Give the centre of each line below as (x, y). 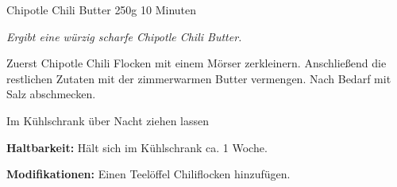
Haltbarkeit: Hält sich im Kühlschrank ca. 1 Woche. (137, 147)
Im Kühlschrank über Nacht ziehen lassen (108, 120)
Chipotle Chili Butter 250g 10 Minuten (102, 10)
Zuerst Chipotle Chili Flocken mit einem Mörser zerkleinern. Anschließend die (197, 63)
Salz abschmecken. (51, 94)
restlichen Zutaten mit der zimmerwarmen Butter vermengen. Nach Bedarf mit (199, 78)
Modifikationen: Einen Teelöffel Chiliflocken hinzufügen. (148, 174)
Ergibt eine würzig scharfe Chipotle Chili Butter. (124, 36)
